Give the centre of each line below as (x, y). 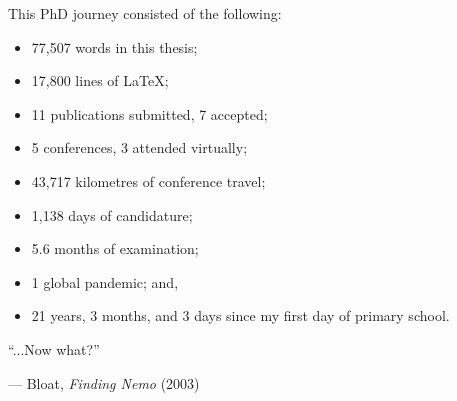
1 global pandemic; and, (105, 281)
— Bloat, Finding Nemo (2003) (104, 382)
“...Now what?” (54, 348)
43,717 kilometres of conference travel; (148, 180)
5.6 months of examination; (115, 248)
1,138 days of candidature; (112, 214)
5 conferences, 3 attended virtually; (139, 147)
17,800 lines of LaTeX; (100, 80)
